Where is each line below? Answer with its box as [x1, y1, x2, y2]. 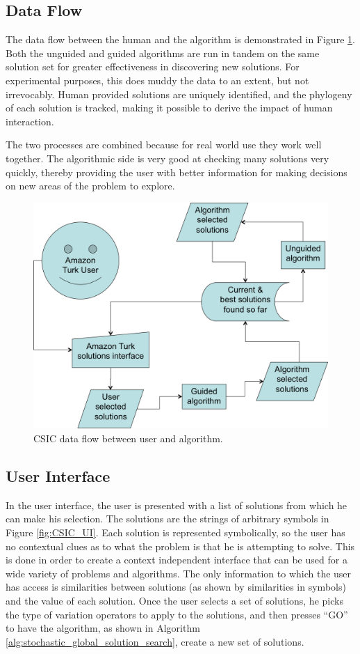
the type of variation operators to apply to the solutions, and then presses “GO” [6, 607, 348, 621]
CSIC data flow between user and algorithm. [33, 430, 223, 445]
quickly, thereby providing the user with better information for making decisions [6, 164, 347, 179]
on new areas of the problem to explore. [6, 178, 175, 193]
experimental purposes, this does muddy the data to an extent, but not [6, 72, 309, 87]
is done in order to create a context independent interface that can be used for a [6, 552, 347, 567]
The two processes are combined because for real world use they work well [6, 137, 322, 152]
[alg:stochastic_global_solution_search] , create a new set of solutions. [6, 634, 304, 648]
